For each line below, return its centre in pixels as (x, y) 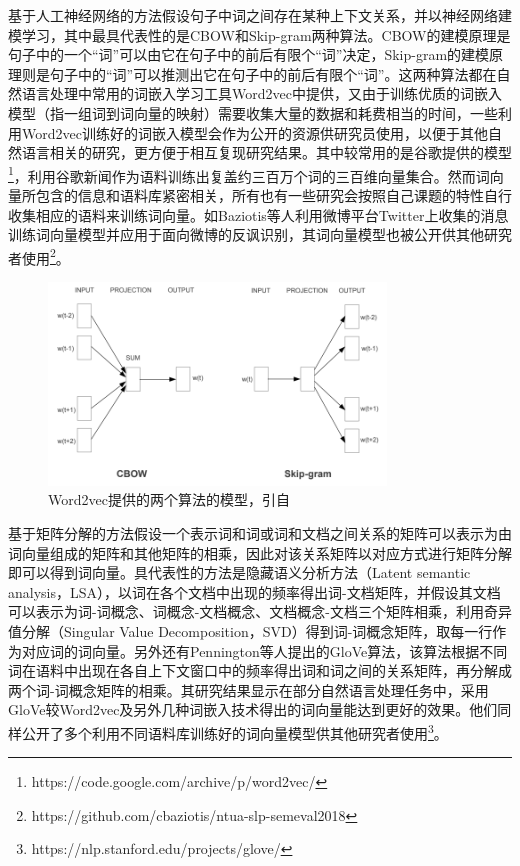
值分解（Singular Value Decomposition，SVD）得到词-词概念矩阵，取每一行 (250, 631)
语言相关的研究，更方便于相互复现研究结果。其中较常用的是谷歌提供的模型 (266, 152)
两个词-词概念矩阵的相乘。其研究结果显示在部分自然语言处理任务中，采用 (248, 689)
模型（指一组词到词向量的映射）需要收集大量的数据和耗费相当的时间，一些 (253, 112)
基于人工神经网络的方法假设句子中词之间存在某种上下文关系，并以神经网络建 (260, 15)
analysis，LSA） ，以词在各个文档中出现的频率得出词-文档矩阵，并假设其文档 (254, 591)
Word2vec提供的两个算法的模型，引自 (169, 499)
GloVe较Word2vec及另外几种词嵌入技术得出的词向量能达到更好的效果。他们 (253, 709)
